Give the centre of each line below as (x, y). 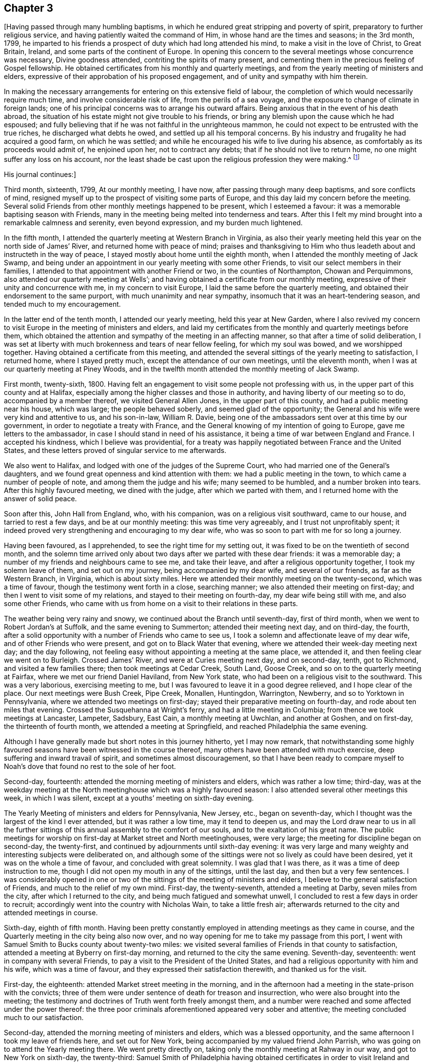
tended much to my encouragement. (62, 304)
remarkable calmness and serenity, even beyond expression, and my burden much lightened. (153, 223)
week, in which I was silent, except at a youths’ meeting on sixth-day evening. (129, 798)
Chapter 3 (29, 8)
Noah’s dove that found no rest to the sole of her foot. (90, 767)
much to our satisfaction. (44, 1018)
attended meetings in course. (51, 913)
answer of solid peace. (40, 499)
